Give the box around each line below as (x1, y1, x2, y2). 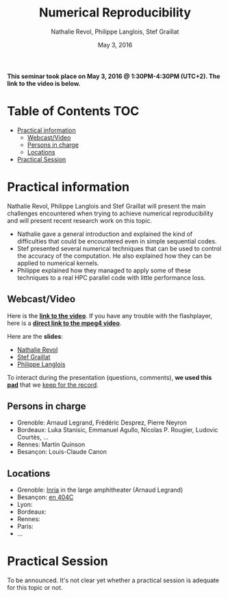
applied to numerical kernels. (16, 259, 99, 267)
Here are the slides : (7, 332, 64, 340)
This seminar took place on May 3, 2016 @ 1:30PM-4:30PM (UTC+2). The (7, 72, 220, 80)
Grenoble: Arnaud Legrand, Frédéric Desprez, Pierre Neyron (16, 418, 187, 427)
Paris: (16, 523, 34, 531)
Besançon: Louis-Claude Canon (16, 448, 107, 456)
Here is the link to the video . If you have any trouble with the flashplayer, (7, 311, 212, 320)
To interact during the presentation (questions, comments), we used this (7, 373, 212, 381)
